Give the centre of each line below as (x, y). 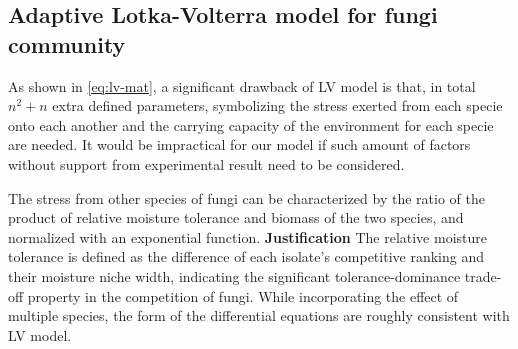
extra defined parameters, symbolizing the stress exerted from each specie (277, 105)
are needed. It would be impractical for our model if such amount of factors (239, 144)
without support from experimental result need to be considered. (206, 163)
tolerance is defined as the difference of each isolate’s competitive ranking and (246, 256)
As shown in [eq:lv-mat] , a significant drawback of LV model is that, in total (242, 85)
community (67, 43)
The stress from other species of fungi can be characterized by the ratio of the (246, 197)
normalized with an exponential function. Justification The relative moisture (247, 236)
